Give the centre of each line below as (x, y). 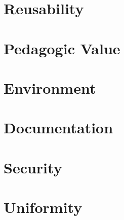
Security (33, 167)
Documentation (58, 127)
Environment (50, 87)
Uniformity (43, 207)
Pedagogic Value (62, 48)
